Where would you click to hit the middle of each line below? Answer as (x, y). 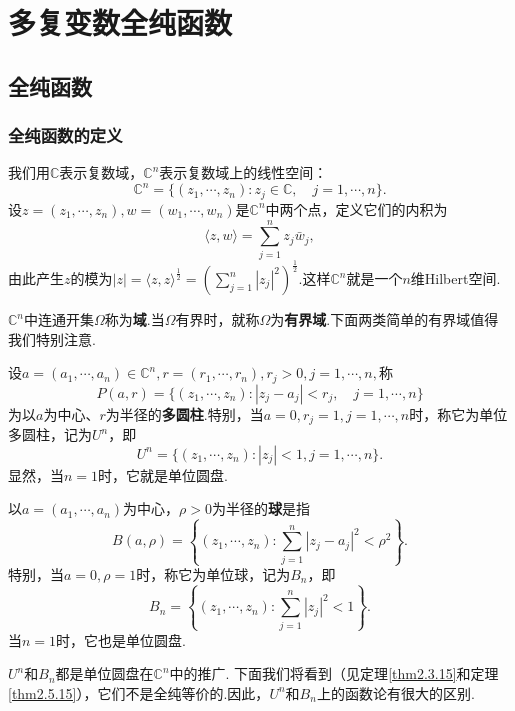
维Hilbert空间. (455, 278)
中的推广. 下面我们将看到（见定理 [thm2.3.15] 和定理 (334, 673)
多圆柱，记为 (50, 434)
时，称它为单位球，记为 (213, 574)
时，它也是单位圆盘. (121, 639)
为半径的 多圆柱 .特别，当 (184, 413)
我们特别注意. (52, 338)
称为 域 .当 (134, 319)
